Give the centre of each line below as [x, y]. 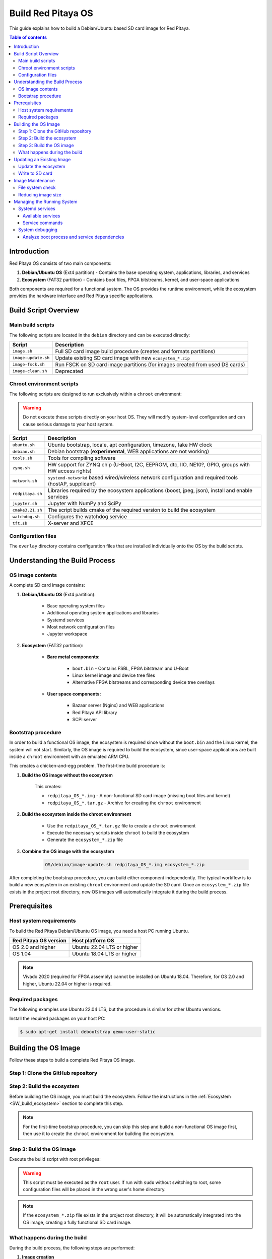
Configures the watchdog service [88, 517]
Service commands [43, 223]
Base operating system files [76, 606]
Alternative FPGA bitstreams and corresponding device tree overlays [144, 682]
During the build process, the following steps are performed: [72, 1248]
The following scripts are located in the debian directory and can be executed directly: [100, 335]
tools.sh [22, 458]
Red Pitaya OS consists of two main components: [60, 263]
